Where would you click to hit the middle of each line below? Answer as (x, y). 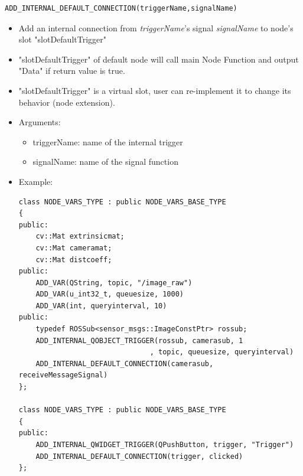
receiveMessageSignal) (63, 375)
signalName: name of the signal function (105, 162)
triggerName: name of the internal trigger (108, 141)
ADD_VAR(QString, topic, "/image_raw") (114, 283)
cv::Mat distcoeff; (74, 260)
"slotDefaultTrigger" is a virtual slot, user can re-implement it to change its (155, 90)
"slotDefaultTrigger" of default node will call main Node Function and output (159, 59)
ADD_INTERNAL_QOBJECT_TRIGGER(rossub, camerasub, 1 (139, 340)
